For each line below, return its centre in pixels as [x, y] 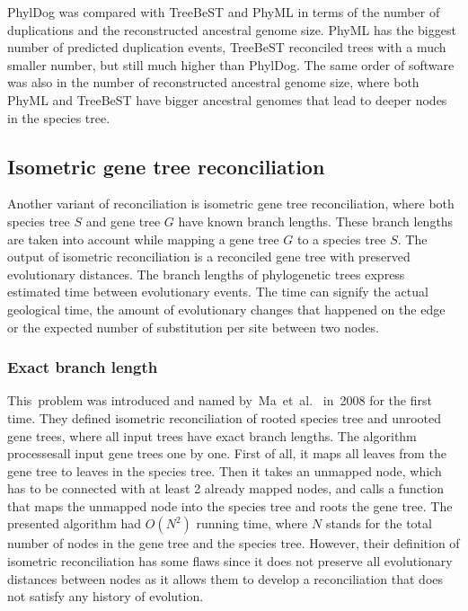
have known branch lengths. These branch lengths [316, 221]
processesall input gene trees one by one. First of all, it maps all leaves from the [227, 453]
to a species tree [341, 239]
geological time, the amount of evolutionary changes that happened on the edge [226, 309]
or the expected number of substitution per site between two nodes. [193, 327]
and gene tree [123, 221]
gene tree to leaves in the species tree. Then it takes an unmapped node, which [225, 470]
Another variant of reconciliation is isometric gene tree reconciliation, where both [231, 204]
